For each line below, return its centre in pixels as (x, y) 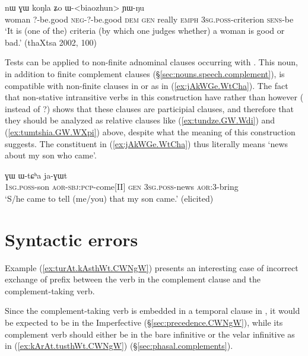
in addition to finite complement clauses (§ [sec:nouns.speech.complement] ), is (145, 73)
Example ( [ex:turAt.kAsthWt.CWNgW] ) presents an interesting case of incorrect (152, 267)
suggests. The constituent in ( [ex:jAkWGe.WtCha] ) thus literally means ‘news (147, 143)
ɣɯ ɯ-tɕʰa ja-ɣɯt (36, 175)
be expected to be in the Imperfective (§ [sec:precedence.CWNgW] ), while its (144, 322)
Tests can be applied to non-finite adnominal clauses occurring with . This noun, (151, 62)
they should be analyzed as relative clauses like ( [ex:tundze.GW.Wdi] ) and (140, 120)
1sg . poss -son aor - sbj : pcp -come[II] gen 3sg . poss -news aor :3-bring (122, 187)
